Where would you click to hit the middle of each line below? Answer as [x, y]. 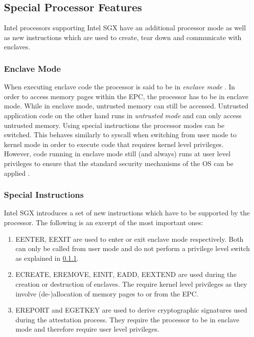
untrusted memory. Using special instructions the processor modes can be [114, 125]
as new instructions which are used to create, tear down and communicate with [123, 37]
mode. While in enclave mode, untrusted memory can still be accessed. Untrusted [126, 106]
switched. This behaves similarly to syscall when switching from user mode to [120, 135]
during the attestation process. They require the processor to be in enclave [127, 319]
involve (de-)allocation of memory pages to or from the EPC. [107, 293]
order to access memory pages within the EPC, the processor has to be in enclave [126, 96]
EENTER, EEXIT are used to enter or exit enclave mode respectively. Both [129, 239]
